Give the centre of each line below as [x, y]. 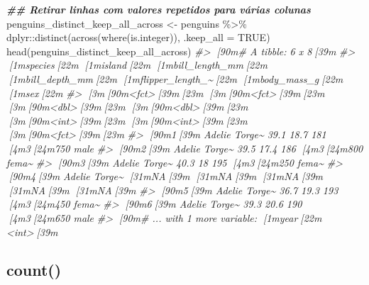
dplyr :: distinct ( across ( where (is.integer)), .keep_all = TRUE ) [138, 37]
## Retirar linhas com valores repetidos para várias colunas [159, 9]
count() [34, 270]
